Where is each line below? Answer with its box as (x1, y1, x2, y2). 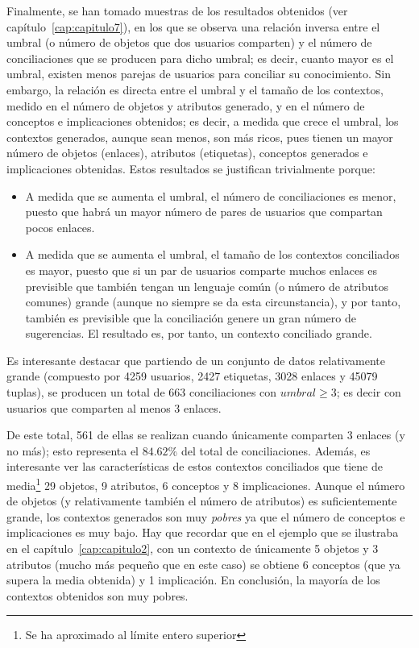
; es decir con (336, 384, 401, 401)
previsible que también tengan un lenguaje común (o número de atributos (25, 277, 389, 294)
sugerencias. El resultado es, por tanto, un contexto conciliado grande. (25, 325, 372, 342)
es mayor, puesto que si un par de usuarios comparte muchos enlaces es (25, 261, 378, 278)
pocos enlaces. (25, 218, 95, 235)
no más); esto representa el (6, 442, 139, 459)
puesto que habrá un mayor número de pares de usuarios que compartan (25, 203, 383, 220)
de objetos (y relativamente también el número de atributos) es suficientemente (6, 492, 397, 509)
